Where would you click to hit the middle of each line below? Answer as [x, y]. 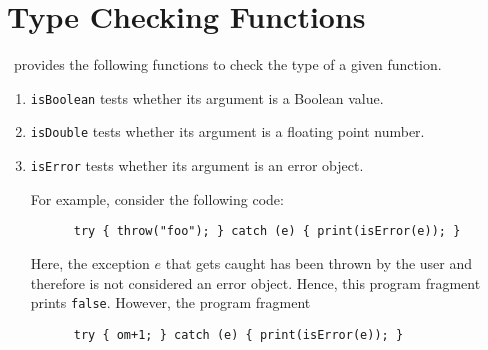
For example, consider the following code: [157, 198]
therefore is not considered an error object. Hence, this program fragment [255, 282]
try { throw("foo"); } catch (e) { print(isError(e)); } [267, 231]
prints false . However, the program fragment [170, 302]
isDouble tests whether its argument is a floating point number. [227, 131]
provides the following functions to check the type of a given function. [227, 64]
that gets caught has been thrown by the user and [319, 262]
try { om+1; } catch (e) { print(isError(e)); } [238, 334]
